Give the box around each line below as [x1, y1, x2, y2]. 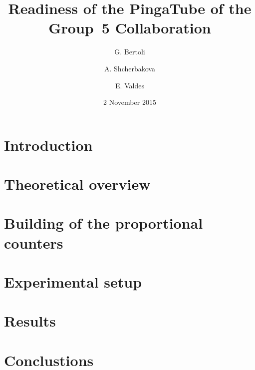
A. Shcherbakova [104, 63, 155, 73]
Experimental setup [4, 272, 142, 292]
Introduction [4, 134, 93, 155]
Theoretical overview [4, 174, 151, 194]
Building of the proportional [4, 213, 203, 233]
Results [4, 311, 56, 331]
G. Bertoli [114, 46, 145, 57]
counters [4, 232, 63, 253]
